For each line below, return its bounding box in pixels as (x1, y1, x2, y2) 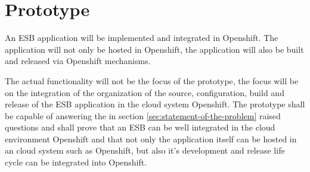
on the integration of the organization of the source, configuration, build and (5, 86, 284, 98)
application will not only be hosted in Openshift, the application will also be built (5, 43, 304, 55)
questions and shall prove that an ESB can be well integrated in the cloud (5, 121, 275, 133)
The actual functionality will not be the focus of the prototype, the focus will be (5, 74, 299, 87)
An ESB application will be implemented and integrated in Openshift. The (5, 31, 278, 44)
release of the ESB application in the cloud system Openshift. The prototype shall (5, 98, 305, 110)
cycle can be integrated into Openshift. (5, 156, 147, 168)
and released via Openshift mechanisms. (5, 55, 151, 67)
